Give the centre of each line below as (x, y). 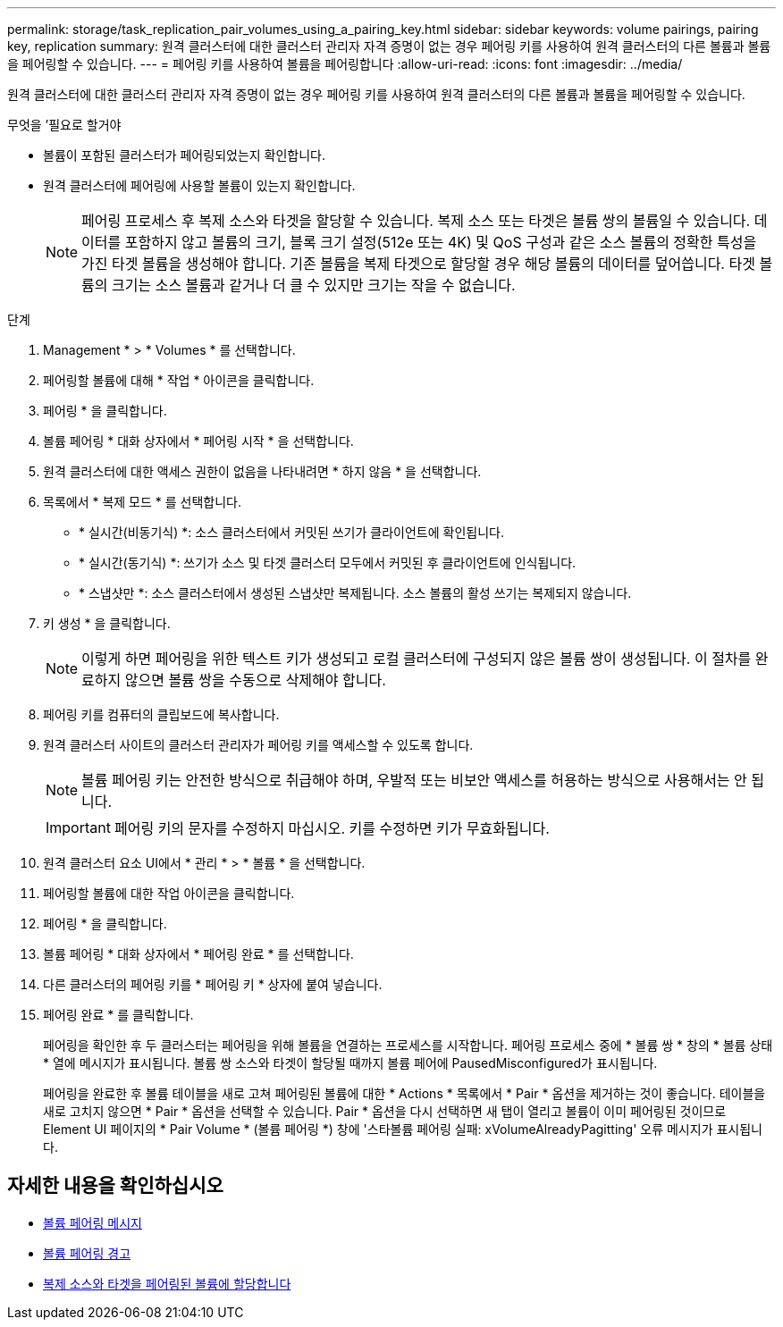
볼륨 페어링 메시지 (93, 1222)
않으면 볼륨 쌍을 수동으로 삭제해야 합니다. (255, 680)
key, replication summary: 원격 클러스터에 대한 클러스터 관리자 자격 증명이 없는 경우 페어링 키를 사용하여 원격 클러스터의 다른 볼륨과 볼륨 (389, 46)
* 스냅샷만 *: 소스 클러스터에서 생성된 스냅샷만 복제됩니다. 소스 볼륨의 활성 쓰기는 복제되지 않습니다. (355, 593)
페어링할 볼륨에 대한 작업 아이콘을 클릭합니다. (169, 893)
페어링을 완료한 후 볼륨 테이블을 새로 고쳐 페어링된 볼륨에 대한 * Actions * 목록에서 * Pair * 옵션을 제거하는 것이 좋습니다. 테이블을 (404, 1093)
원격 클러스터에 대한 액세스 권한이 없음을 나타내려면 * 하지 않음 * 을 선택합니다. (262, 471)
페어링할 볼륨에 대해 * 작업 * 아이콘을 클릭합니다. (179, 380)
